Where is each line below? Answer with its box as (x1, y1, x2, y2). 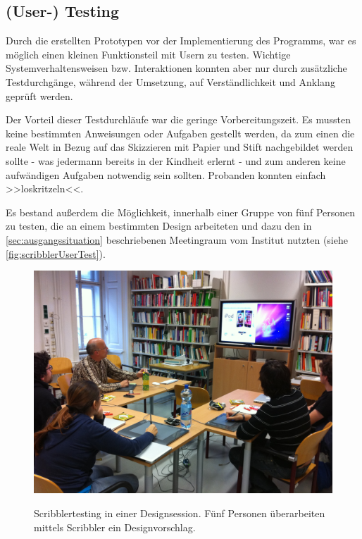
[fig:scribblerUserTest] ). (6, 246, 106, 261)
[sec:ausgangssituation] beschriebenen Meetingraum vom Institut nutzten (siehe (6, 232, 348, 247)
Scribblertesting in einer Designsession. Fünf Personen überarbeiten (34, 506, 325, 521)
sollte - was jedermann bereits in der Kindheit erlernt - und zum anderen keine (6, 153, 346, 168)
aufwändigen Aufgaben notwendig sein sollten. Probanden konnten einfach (6, 167, 326, 182)
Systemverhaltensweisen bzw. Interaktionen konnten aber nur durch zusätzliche (6, 61, 347, 75)
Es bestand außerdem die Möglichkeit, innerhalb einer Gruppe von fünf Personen (6, 204, 356, 219)
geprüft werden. (6, 88, 73, 103)
